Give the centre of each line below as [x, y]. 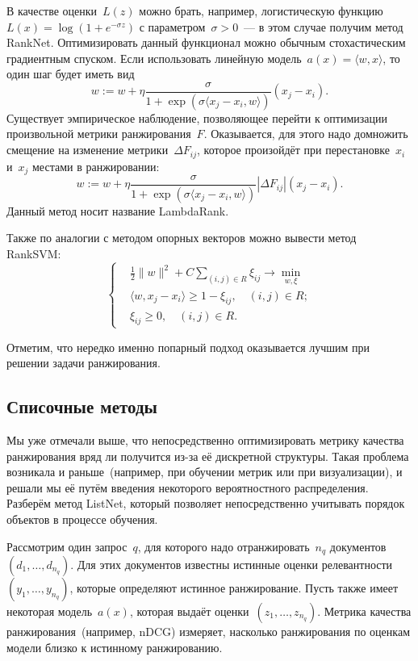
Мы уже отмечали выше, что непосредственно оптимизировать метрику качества [205, 439]
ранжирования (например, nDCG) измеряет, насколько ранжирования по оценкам [208, 631]
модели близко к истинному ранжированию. [115, 647]
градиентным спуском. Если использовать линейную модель [154, 58]
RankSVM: [34, 254]
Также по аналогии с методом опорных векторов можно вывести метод [182, 238]
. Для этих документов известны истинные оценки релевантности [232, 564]
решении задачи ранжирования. [84, 363]
